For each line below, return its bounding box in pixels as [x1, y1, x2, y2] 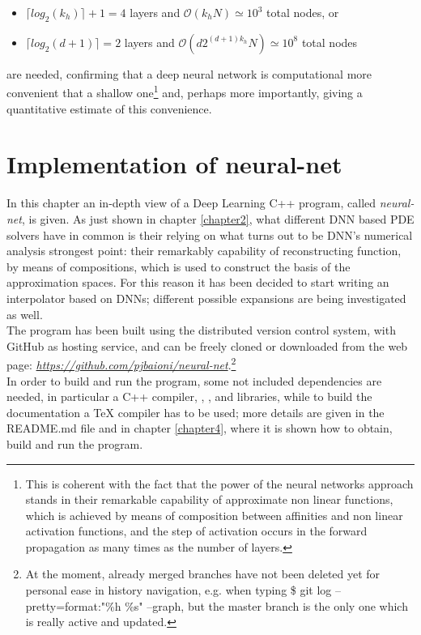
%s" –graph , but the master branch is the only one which [125, 597, 408, 614]
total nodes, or [266, 4, 339, 20]
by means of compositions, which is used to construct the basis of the [6, 258, 351, 275]
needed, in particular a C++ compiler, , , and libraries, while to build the [6, 388, 372, 405]
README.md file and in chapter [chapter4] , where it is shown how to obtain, [6, 420, 393, 437]
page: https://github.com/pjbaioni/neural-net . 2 [6, 354, 236, 373]
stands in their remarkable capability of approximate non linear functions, [25, 491, 393, 508]
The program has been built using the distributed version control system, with [6, 322, 396, 339]
